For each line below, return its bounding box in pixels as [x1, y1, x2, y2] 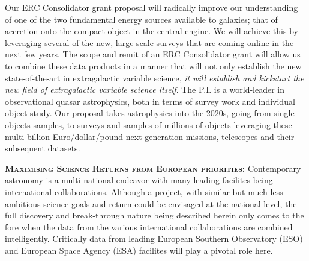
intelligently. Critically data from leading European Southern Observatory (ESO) [5, 232, 303, 245]
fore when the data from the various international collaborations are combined [5, 220, 293, 233]
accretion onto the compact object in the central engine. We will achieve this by [5, 25, 298, 37]
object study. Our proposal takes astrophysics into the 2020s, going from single [5, 107, 295, 119]
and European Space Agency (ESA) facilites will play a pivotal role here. [5, 244, 273, 256]
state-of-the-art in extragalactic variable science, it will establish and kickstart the [5, 71, 304, 84]
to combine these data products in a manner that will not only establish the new [5, 59, 302, 72]
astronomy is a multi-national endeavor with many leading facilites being [5, 174, 273, 186]
